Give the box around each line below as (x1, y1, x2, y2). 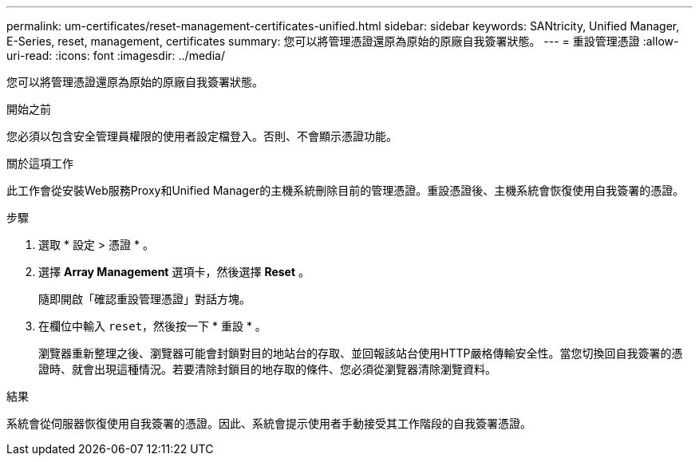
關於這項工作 (6, 156, 73, 170)
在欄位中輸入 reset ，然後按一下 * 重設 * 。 (38, 319, 267, 333)
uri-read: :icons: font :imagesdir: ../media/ (6, 49, 225, 62)
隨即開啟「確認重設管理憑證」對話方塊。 (38, 292, 251, 306)
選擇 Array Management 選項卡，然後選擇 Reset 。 (38, 265, 310, 278)
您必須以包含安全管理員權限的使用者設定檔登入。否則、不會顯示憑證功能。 (6, 129, 397, 143)
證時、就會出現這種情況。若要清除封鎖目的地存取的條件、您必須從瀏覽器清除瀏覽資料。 (38, 362, 496, 376)
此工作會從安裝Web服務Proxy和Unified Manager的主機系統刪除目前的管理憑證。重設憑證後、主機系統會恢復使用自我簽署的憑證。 (6, 184, 685, 197)
